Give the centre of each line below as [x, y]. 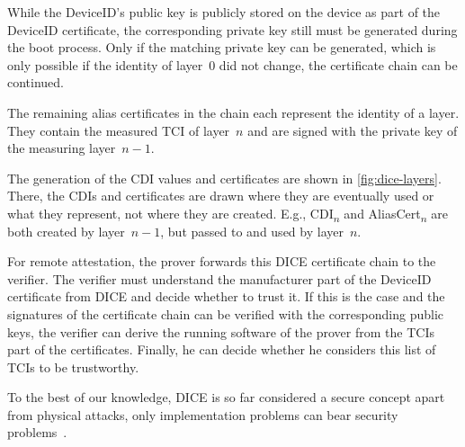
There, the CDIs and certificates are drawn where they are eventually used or [221, 196]
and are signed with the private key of [353, 130]
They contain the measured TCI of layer [119, 130]
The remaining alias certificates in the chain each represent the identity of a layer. [233, 112]
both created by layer [66, 231]
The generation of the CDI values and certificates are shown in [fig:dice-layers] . [224, 178]
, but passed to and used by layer [252, 231]
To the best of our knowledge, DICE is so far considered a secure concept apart [226, 397]
